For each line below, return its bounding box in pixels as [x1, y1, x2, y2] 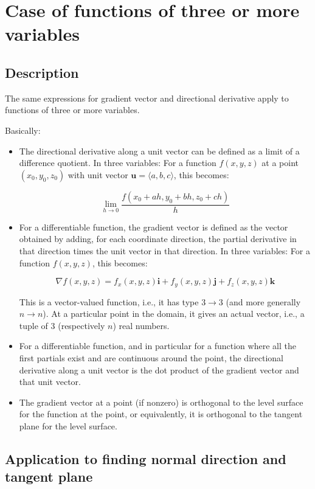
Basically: [5, 123, 41, 136]
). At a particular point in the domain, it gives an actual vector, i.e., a [43, 307, 305, 320]
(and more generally [226, 295, 301, 308]
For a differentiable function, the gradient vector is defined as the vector [19, 220, 288, 233]
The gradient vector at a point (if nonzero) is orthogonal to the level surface [19, 395, 303, 408]
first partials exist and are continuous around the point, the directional [19, 351, 283, 364]
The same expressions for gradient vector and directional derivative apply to [5, 91, 289, 104]
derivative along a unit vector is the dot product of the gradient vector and [19, 363, 299, 376]
